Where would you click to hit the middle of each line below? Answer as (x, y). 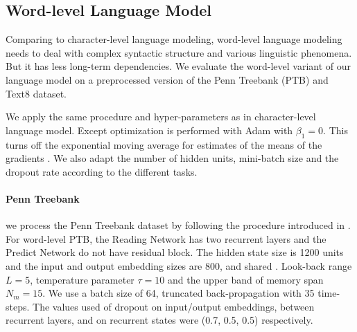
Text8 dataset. (36, 93)
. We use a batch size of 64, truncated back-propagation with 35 (178, 293)
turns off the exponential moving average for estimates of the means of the (164, 144)
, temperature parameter (82, 279)
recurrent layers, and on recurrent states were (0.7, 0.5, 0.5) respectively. (159, 320)
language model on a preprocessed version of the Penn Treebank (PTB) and (167, 79)
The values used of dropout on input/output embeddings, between (174, 306)
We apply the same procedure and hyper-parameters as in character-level (161, 117)
